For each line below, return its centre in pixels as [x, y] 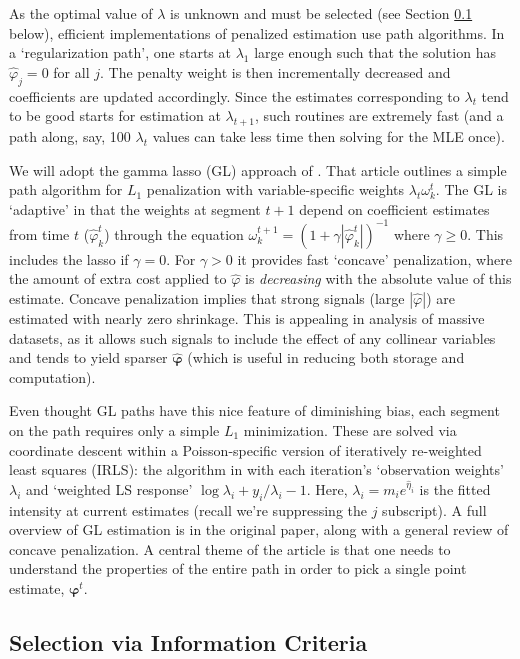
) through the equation [174, 233]
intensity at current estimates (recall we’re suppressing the [188, 509]
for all [71, 71]
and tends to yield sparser [88, 357]
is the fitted [455, 488]
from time [39, 233]
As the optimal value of [81, 13]
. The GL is [471, 189]
